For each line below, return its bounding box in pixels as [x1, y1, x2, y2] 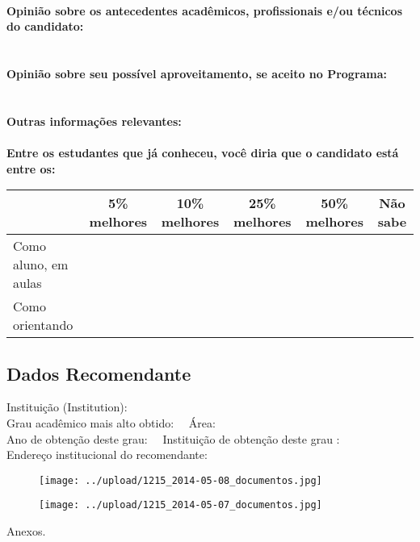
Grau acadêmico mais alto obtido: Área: [6, 414, 216, 431]
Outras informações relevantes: [6, 112, 182, 129]
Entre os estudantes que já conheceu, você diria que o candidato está [6, 144, 399, 161]
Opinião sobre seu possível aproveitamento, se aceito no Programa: [6, 65, 388, 81]
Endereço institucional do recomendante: [6, 446, 208, 463]
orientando [13, 315, 73, 335]
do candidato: [6, 18, 84, 35]
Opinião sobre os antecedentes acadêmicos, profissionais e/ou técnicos [6, 2, 403, 19]
